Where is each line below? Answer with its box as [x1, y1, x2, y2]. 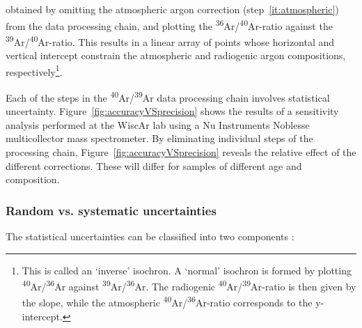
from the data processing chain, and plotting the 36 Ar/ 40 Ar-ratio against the [6, 16, 333, 33]
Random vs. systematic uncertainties [6, 201, 217, 219]
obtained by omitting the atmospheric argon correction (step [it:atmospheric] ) [6, 2, 339, 16]
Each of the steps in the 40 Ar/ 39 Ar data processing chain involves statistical [6, 88, 330, 104]
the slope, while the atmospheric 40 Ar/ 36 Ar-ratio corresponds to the [22, 293, 313, 310]
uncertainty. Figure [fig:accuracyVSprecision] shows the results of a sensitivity [6, 104, 339, 118]
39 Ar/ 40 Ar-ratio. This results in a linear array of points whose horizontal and [6, 32, 335, 49]
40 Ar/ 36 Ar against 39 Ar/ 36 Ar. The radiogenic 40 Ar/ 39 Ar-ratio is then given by [22, 277, 356, 293]
